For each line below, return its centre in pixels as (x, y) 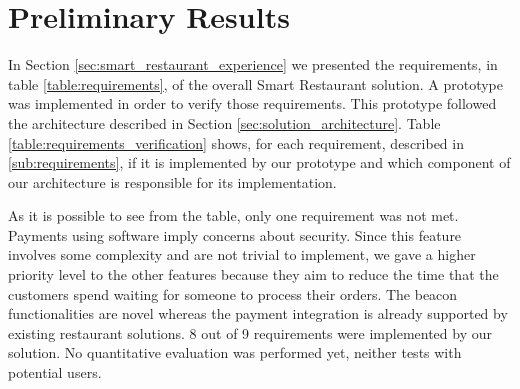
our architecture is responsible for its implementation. (172, 181)
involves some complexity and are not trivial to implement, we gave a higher (242, 254)
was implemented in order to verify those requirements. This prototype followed (252, 103)
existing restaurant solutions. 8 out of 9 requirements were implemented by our (250, 332)
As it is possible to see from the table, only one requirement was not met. (233, 215)
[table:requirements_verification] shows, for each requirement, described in (236, 142)
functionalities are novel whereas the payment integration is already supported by (258, 313)
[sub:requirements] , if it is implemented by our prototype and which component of (259, 162)
